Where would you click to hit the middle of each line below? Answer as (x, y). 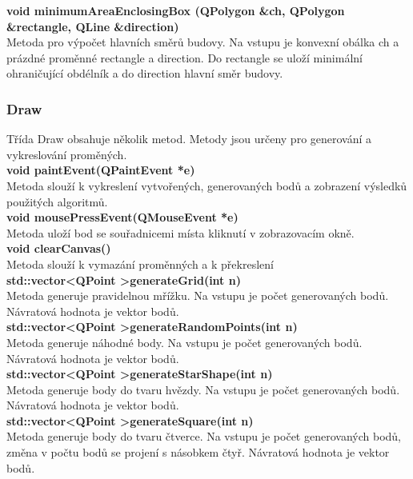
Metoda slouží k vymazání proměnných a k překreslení (140, 263)
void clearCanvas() (59, 248)
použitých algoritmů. (57, 201)
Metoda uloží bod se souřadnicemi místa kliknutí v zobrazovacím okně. (180, 232)
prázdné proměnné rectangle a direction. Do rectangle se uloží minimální (184, 57)
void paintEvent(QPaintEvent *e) (101, 170)
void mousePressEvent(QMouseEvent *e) (122, 217)
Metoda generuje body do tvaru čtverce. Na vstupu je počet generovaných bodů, (204, 436)
